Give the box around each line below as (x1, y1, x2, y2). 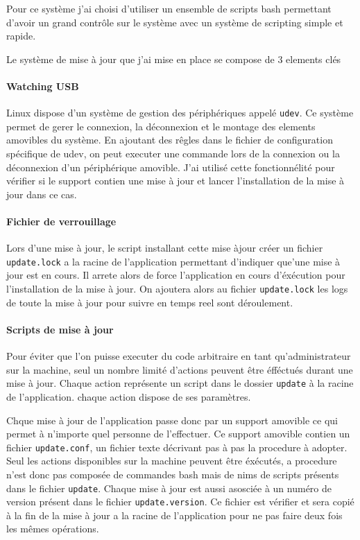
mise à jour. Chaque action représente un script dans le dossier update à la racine (6, 376, 354, 390)
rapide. (6, 28, 36, 43)
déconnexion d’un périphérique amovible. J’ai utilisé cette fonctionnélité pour (6, 159, 335, 174)
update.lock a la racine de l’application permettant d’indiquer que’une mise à (6, 254, 341, 268)
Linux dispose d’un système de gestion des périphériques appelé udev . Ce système (6, 105, 354, 120)
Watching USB (6, 78, 79, 93)
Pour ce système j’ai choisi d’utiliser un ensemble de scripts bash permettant (6, 1, 332, 15)
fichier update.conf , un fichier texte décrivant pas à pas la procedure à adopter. (6, 439, 348, 454)
